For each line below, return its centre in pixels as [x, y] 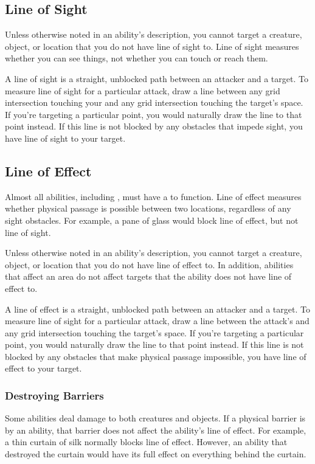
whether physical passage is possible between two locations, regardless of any [148, 208]
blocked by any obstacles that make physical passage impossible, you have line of [156, 356]
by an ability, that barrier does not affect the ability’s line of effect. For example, [156, 430]
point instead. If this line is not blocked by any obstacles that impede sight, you [154, 126]
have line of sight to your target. [65, 138]
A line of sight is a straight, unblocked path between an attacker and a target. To [157, 78]
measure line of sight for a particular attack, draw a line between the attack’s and [157, 321]
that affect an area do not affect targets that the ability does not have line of [148, 276]
